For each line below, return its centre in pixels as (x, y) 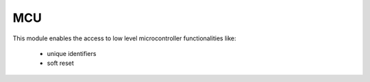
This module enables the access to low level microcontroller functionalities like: (124, 38)
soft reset (61, 63)
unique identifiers (72, 53)
